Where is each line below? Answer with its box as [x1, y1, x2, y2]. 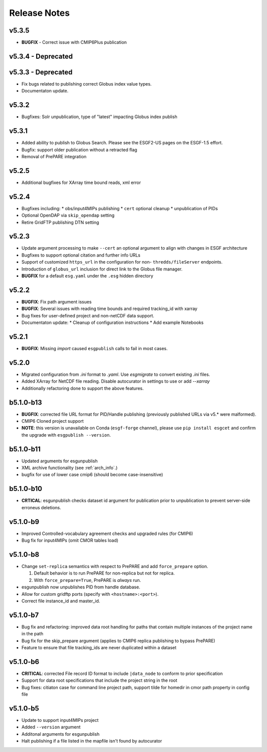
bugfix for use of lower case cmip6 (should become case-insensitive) [21, 472, 163, 478]
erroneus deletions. [21, 504, 61, 510]
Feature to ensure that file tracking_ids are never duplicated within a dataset [21, 645, 177, 650]
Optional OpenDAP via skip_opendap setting [21, 213, 115, 219]
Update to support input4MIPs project [21, 717, 99, 723]
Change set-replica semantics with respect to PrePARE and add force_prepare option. [21, 563, 209, 569]
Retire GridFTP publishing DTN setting [21, 219, 99, 225]
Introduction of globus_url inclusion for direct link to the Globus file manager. [21, 266, 183, 272]
